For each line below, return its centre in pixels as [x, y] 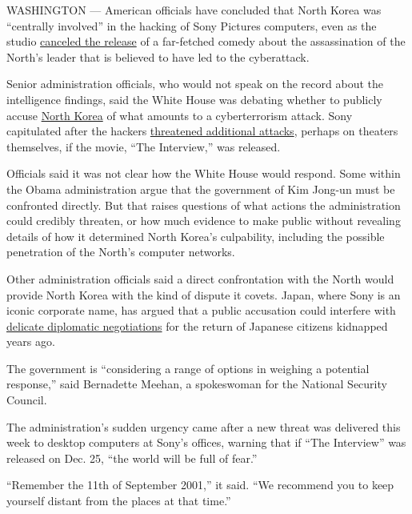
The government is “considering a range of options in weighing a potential [188, 368]
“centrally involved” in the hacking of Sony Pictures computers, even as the [192, 25]
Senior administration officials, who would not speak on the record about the [195, 84]
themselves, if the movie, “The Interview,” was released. [144, 146]
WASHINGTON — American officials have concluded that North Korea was [194, 10]
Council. [27, 400]
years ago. [31, 341]
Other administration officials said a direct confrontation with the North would [200, 278]
